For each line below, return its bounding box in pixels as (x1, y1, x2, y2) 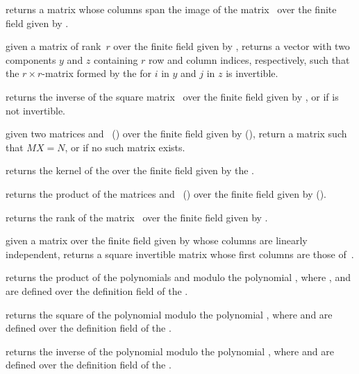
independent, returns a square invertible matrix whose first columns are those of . (6, 246, 354, 261)
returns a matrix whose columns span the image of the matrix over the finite (6, 2, 337, 16)
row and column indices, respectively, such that (149, 52, 350, 67)
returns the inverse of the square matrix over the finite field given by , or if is (6, 89, 339, 103)
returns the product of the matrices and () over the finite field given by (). (6, 186, 326, 201)
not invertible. (6, 103, 66, 117)
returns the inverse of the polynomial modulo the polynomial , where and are (6, 343, 334, 358)
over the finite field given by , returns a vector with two (113, 39, 350, 53)
